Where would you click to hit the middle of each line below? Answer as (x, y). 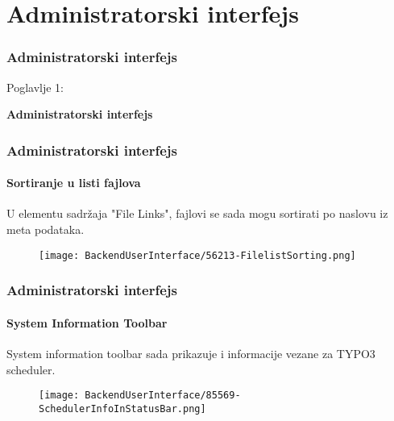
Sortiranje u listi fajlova (74, 183)
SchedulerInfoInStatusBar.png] (122, 408)
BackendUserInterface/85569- (163, 396)
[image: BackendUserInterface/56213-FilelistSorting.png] (197, 255)
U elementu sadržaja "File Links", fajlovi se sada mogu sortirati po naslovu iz (197, 213)
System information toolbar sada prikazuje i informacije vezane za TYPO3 (191, 353)
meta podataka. (46, 229)
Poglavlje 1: (35, 87)
